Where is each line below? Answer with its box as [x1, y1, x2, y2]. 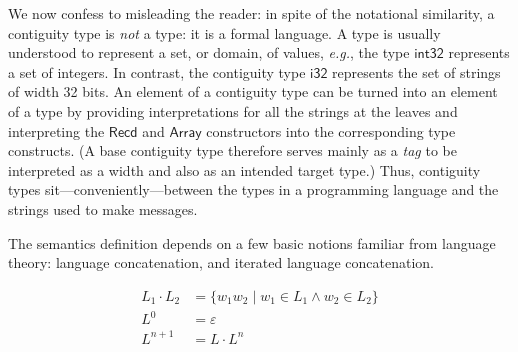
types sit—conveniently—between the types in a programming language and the [8, 179, 499, 200]
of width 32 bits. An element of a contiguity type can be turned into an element [8, 81, 498, 102]
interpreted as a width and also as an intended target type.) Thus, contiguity [8, 159, 481, 180]
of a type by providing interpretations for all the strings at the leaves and [8, 100, 458, 121]
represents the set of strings [332, 61, 501, 82]
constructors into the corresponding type [206, 120, 456, 141]
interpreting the [8, 120, 105, 141]
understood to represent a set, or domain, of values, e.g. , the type [8, 42, 410, 63]
